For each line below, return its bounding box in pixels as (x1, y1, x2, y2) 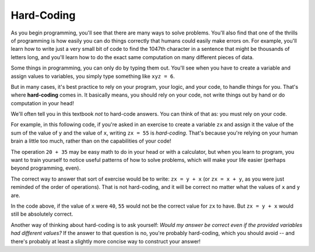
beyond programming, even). (10, 164, 81, 172)
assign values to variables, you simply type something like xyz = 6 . (10, 73, 175, 80)
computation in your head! (10, 99, 74, 106)
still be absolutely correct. (10, 210, 73, 218)
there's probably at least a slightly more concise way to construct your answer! (10, 237, 201, 245)
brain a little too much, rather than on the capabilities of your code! (10, 137, 171, 144)
